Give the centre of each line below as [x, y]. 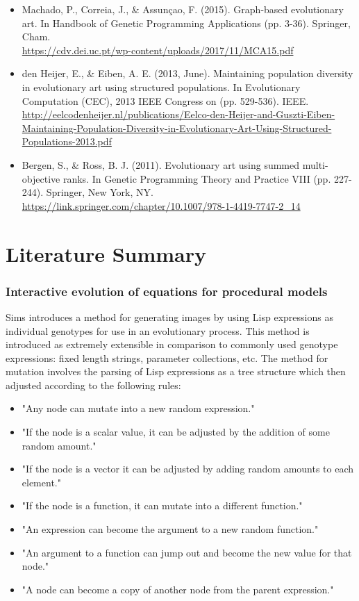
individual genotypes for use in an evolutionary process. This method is [158, 330]
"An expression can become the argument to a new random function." [170, 529]
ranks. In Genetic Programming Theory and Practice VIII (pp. [197, 178]
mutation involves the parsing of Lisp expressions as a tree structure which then [176, 371]
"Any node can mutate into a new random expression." [138, 408]
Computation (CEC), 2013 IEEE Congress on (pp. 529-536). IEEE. [165, 100]
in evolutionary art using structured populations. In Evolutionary [161, 87]
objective [41, 178]
